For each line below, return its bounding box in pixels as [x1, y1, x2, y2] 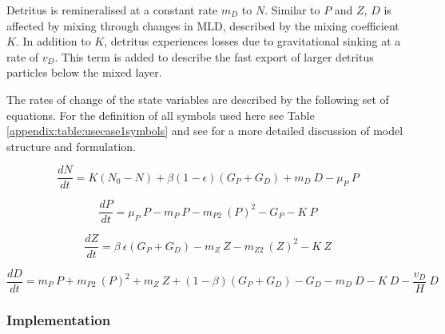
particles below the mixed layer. [6, 64, 162, 81]
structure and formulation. [6, 137, 137, 154]
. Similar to [264, 2, 320, 18]
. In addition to [15, 33, 91, 50]
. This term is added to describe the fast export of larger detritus [54, 48, 374, 65]
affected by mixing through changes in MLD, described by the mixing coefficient [6, 17, 399, 34]
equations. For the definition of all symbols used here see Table [6, 106, 315, 123]
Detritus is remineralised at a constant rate [6, 2, 218, 18]
